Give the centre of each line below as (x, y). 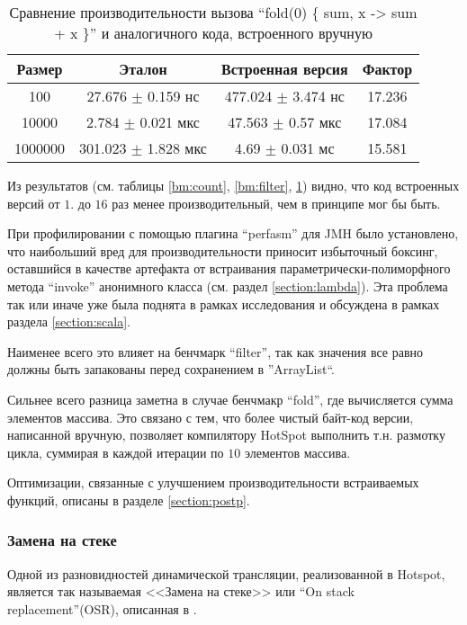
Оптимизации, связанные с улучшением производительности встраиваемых (213, 482)
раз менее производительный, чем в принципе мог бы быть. (276, 203)
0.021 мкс (170, 122)
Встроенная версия (284, 69)
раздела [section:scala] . (69, 321)
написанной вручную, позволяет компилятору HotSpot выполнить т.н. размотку (226, 435)
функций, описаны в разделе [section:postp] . (129, 500)
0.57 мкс (315, 122)
